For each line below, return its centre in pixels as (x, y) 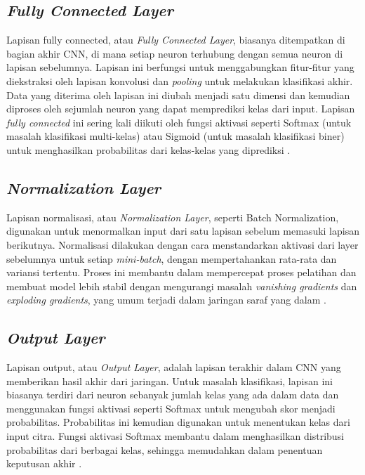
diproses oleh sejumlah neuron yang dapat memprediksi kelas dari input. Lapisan (181, 109)
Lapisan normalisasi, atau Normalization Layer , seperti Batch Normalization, (173, 217)
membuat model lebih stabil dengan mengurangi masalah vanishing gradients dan (182, 286)
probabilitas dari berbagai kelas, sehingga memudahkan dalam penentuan (165, 449)
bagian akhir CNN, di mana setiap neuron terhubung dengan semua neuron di (175, 53)
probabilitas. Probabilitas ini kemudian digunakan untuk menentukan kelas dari (178, 422)
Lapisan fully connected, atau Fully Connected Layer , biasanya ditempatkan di (176, 40)
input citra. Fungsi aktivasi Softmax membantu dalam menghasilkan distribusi (175, 436)
